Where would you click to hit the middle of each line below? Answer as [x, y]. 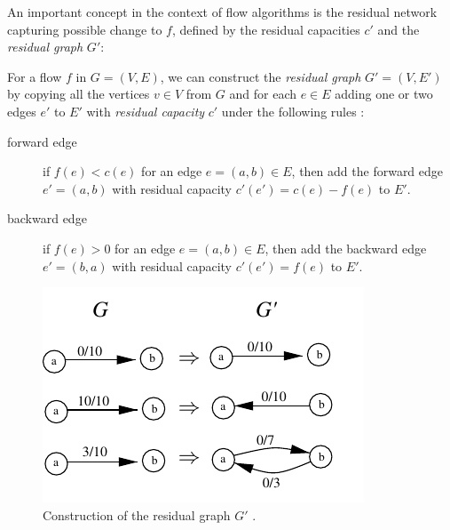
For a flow [35, 76]
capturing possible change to [85, 29]
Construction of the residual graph [137, 514]
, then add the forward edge [367, 171]
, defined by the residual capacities [266, 29]
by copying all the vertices [79, 94]
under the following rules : [293, 111]
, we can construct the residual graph [261, 76]
